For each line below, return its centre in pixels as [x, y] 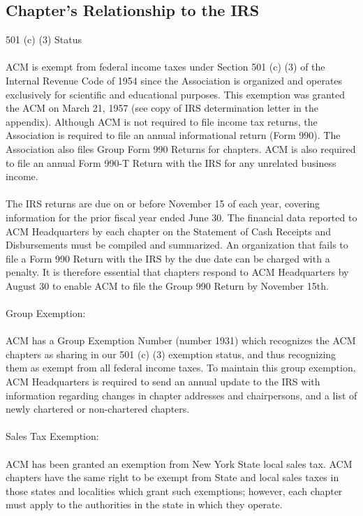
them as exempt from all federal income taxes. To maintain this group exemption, [181, 368]
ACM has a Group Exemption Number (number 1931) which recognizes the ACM [181, 340]
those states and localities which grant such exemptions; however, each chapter [174, 491]
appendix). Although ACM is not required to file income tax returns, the [162, 121]
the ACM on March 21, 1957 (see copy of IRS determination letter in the [162, 108]
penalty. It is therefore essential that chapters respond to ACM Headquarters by [177, 272]
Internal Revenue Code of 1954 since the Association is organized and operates [174, 80]
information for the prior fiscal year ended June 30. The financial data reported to [181, 217]
